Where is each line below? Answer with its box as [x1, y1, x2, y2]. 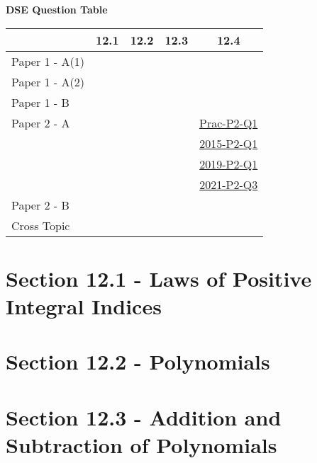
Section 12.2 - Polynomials [6, 347, 270, 376]
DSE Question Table [6, 2, 108, 16]
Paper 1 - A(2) [11, 73, 84, 90]
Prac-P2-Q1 [199, 114, 258, 131]
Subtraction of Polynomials [6, 430, 277, 459]
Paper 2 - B [11, 196, 69, 213]
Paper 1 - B [11, 93, 69, 110]
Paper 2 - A [11, 114, 70, 131]
